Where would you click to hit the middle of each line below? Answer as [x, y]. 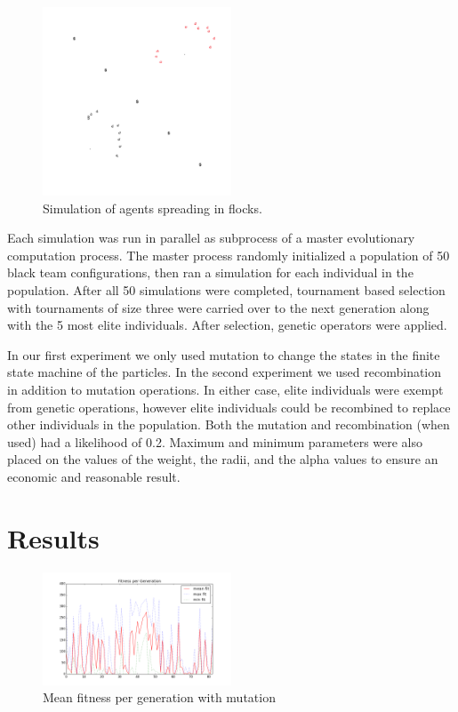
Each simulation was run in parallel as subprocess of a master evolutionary [211, 238]
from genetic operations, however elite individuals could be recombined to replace [229, 407]
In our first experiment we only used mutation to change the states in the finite [224, 354]
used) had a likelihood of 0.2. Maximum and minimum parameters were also [215, 441]
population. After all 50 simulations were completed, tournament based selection [226, 289]
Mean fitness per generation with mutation [159, 697]
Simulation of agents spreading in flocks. [153, 208]
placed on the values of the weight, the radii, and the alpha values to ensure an [223, 459]
